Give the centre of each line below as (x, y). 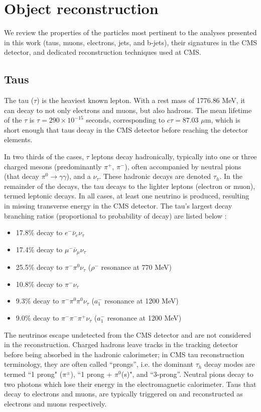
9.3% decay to (37, 301)
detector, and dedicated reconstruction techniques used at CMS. (103, 52)
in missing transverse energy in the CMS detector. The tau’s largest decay (118, 206)
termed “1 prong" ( (33, 374)
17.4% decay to (39, 249)
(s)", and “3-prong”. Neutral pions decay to (187, 374)
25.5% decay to (39, 267)
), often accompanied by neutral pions (183, 166)
